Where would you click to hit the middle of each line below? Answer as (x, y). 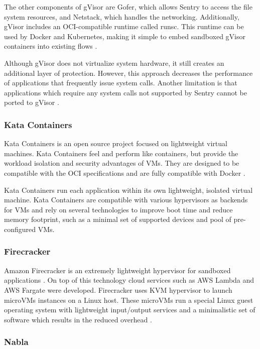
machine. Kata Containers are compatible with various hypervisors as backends (126, 200)
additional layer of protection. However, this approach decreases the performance (128, 73)
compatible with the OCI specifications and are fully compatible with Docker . (125, 172)
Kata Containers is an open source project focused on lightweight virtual (116, 143)
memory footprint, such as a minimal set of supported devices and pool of (118, 219)
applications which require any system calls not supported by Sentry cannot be (125, 92)
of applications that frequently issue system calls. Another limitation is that (121, 83)
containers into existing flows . (51, 46)
